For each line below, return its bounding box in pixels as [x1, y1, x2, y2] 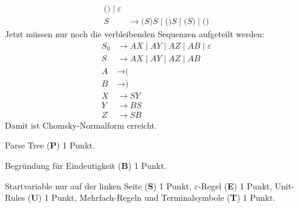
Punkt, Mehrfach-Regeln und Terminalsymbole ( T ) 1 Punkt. [51, 191, 276, 204]
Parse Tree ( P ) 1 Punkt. [5, 139, 95, 151]
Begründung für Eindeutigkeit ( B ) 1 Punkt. [5, 159, 167, 172]
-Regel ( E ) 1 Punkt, [198, 179, 273, 192]
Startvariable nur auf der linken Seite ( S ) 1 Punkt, [5, 179, 192, 192]
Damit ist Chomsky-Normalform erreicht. [5, 118, 157, 131]
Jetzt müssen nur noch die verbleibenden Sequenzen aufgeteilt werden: [5, 28, 265, 40]
